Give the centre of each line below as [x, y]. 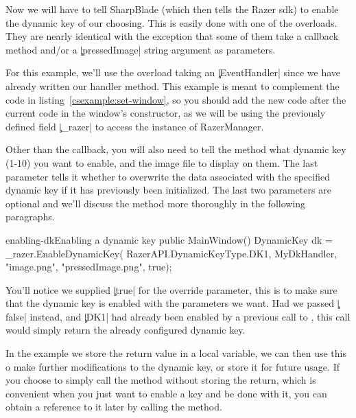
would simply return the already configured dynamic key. [126, 330]
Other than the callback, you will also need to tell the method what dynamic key [176, 149]
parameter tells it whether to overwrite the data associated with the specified [168, 176]
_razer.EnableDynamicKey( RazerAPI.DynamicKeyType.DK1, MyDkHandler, [171, 253]
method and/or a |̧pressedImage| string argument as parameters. [141, 49]
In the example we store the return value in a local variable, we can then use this [176, 353]
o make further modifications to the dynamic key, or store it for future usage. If [173, 366]
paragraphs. [30, 217]
